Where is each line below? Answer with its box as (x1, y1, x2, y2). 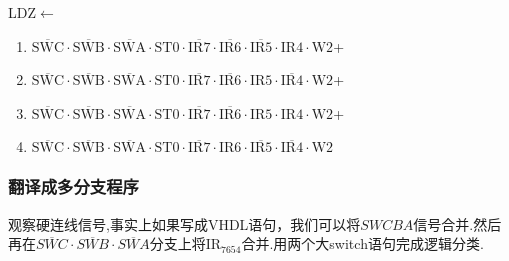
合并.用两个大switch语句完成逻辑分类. (241, 233, 484, 254)
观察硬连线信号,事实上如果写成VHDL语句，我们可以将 (8, 213, 361, 234)
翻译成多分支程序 (8, 174, 139, 199)
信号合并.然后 (413, 213, 502, 234)
